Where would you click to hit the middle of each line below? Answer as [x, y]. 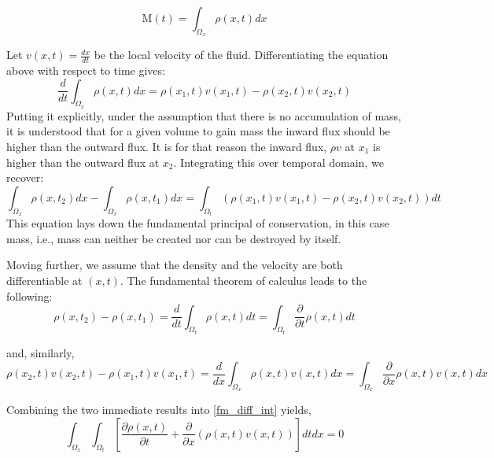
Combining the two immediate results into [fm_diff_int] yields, [159, 410]
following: [29, 295]
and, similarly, [41, 353]
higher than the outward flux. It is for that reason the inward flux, [167, 147]
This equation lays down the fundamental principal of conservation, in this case [198, 223]
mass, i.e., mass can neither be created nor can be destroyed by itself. [174, 238]
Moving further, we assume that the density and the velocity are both [175, 265]
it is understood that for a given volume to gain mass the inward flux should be [198, 131]
